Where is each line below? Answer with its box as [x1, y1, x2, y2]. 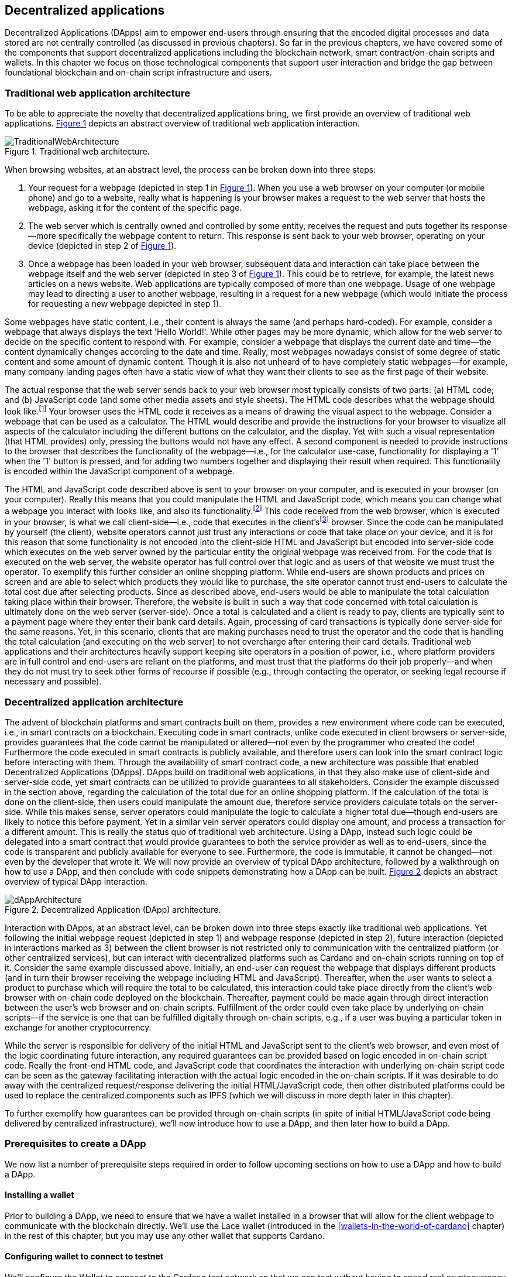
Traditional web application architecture [5, 87, 190, 99]
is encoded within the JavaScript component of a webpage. [5, 465, 235, 476]
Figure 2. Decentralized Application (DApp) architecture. [5, 904, 221, 915]
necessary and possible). [5, 676, 102, 687]
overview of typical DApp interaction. [5, 876, 147, 886]
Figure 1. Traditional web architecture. [5, 146, 150, 157]
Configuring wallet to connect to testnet [5, 1251, 164, 1262]
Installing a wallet [5, 1190, 74, 1200]
